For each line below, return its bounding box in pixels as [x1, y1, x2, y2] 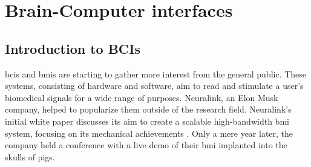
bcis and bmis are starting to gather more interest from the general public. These [5, 67, 307, 80]
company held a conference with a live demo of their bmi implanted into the [5, 139, 287, 151]
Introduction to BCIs [5, 39, 141, 57]
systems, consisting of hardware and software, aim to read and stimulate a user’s [5, 79, 304, 92]
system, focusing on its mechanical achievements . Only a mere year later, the [5, 126, 293, 139]
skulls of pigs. [5, 150, 55, 163]
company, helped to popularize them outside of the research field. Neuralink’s [5, 103, 292, 116]
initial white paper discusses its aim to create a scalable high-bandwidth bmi [5, 114, 289, 127]
